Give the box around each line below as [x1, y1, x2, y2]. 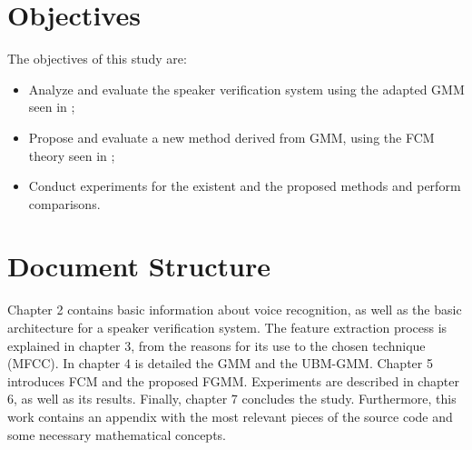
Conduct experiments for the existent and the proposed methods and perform [28, 176, 461, 195]
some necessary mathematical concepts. [7, 425, 227, 444]
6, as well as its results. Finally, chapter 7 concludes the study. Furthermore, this [7, 389, 457, 408]
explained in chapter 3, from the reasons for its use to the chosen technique [7, 335, 426, 355]
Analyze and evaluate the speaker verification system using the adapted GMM [28, 79, 465, 98]
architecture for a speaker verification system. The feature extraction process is [7, 318, 447, 336]
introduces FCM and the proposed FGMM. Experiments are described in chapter [7, 371, 459, 390]
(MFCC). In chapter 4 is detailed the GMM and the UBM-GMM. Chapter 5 [7, 354, 433, 373]
